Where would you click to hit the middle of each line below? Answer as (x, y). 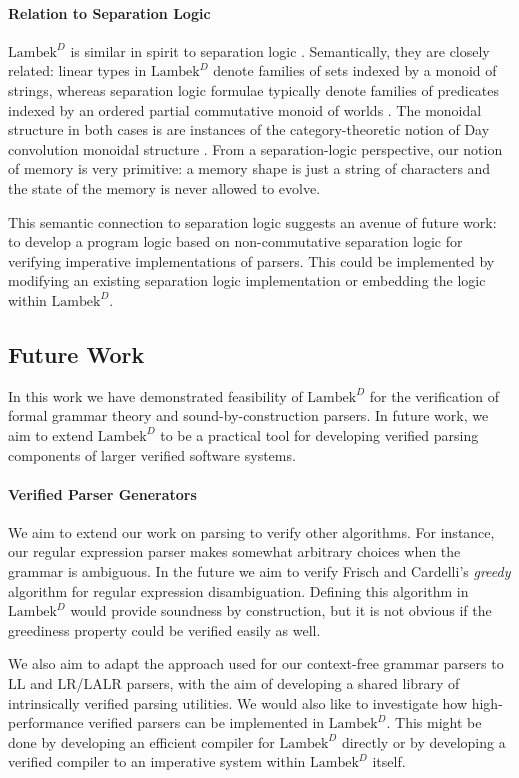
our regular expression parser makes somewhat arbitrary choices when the (234, 551)
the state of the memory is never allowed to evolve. (164, 187)
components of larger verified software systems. (152, 454)
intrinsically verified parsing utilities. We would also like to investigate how (238, 702)
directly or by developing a (423, 741)
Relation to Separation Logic (109, 12)
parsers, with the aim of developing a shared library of (293, 683)
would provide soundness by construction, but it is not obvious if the (281, 610)
